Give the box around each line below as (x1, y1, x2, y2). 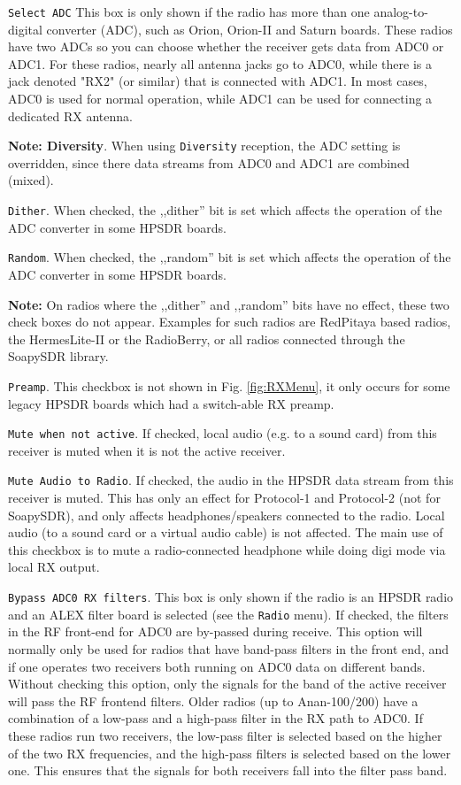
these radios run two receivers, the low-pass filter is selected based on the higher (8, 726, 442, 744)
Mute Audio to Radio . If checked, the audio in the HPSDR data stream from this (8, 471, 454, 489)
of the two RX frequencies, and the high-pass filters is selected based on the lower (8, 743, 451, 762)
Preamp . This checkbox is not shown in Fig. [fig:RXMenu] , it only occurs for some (8, 376, 450, 395)
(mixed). (8, 171, 54, 189)
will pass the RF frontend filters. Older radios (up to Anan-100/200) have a (8, 691, 419, 710)
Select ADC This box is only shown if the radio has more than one (8, 3, 370, 20)
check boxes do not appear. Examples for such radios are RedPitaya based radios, (8, 312, 451, 331)
